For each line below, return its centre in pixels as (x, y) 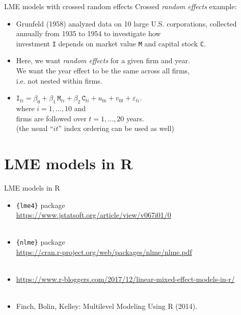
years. (135, 118)
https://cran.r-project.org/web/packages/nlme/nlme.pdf (104, 252)
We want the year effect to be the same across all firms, (103, 71)
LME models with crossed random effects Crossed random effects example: (120, 6)
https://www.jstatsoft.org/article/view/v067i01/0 (93, 215)
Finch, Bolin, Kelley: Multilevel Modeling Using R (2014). (107, 306)
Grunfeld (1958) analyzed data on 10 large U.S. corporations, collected (126, 23)
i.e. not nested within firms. (59, 80)
